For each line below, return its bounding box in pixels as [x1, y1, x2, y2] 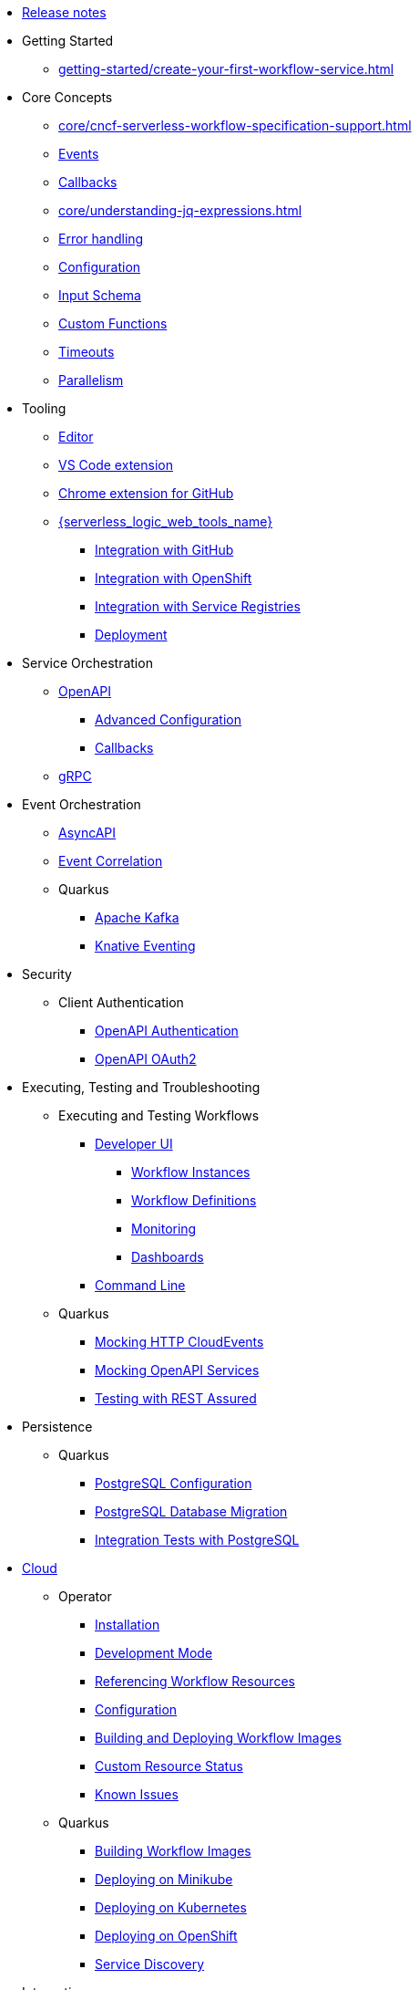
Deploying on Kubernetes [95, 1900, 247, 1915]
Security [22, 966, 72, 982]
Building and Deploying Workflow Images [95, 1730, 342, 1745]
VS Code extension [58, 457, 173, 473]
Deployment [95, 627, 168, 642]
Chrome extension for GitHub [58, 485, 234, 501]
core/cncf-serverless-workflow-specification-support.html [58, 118, 412, 133]
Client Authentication [58, 995, 184, 1010]
